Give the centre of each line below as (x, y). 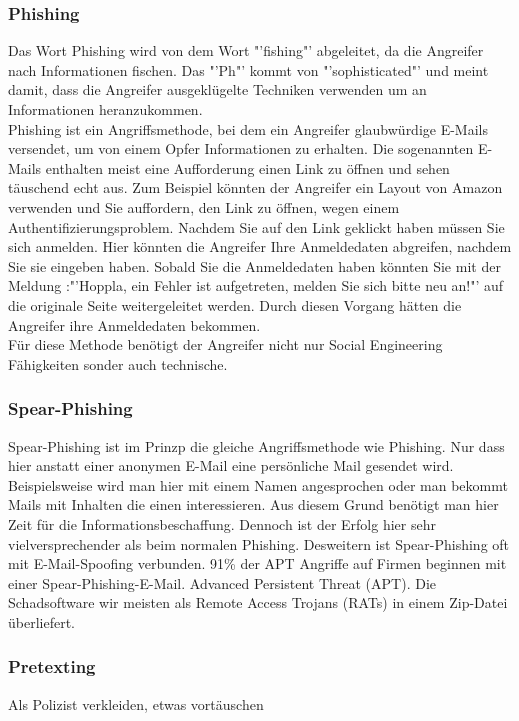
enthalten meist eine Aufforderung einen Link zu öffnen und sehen (247, 167)
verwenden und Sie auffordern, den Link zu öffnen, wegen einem (204, 206)
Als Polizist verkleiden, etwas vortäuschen (136, 703)
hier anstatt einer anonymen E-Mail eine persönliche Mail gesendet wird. (231, 465)
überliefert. (41, 621)
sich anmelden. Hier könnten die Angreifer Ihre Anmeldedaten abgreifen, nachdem (260, 246)
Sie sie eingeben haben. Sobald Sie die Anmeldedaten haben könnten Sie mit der (254, 265)
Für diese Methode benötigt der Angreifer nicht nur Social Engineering (225, 344)
